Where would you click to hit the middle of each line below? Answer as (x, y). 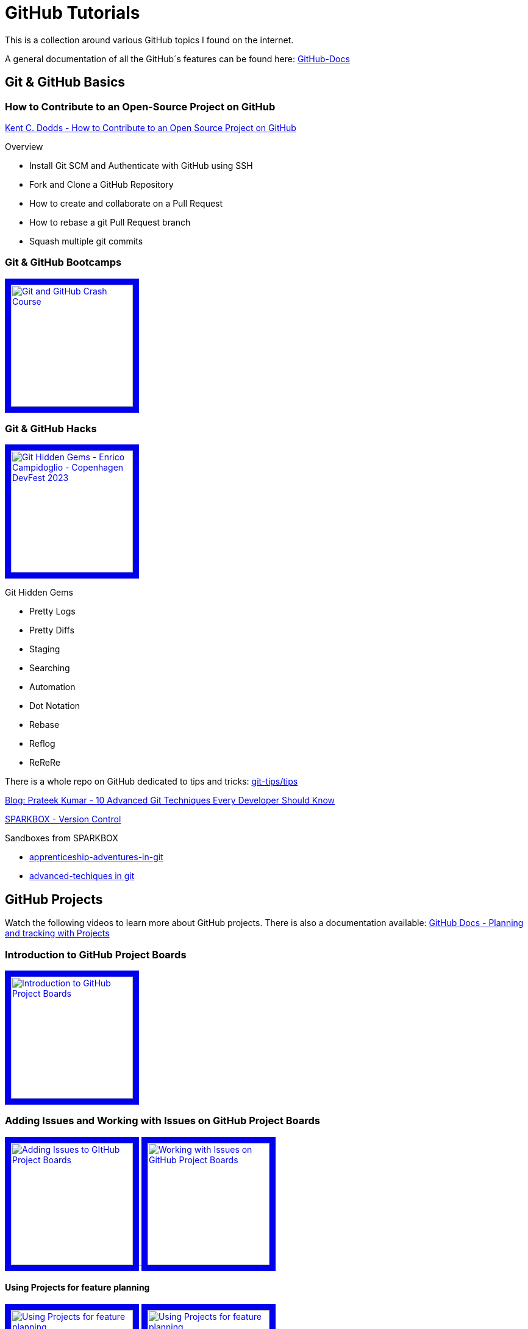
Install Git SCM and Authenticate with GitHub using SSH (141, 165)
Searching (50, 668)
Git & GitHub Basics (65, 82)
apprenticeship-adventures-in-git (96, 857)
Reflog (42, 744)
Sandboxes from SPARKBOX (62, 838)
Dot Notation (55, 706)
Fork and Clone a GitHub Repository (102, 184)
